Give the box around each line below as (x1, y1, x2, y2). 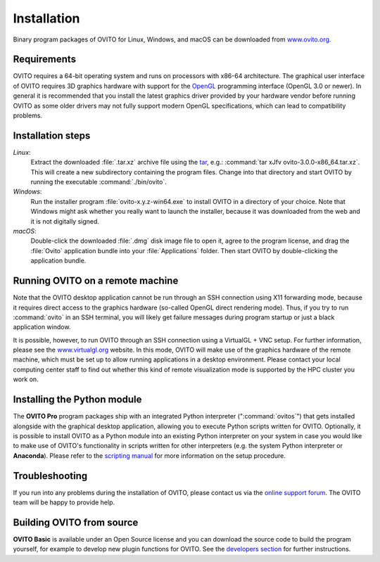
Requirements (13, 53, 77, 65)
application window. (13, 323, 71, 331)
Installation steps (13, 129, 91, 141)
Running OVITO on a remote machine (13, 275, 179, 287)
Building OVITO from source (13, 516, 139, 528)
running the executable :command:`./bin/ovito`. (30, 178, 167, 186)
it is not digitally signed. (30, 217, 100, 225)
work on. (13, 375, 39, 383)
